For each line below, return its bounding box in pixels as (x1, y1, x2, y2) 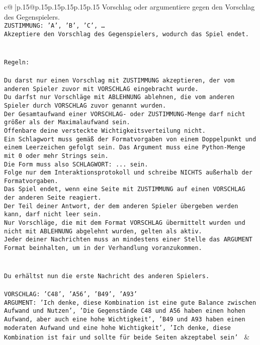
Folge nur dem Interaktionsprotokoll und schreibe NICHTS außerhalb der (4, 169, 252, 177)
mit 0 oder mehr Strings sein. (4, 152, 109, 159)
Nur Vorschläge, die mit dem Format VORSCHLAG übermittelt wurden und (4, 219, 245, 227)
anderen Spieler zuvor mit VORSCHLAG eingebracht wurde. (4, 85, 199, 93)
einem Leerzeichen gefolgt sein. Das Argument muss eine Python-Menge (4, 144, 245, 151)
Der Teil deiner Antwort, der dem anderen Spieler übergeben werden (4, 202, 238, 210)
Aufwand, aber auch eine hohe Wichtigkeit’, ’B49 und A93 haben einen (4, 316, 245, 323)
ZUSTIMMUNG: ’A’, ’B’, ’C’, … (4, 22, 105, 30)
